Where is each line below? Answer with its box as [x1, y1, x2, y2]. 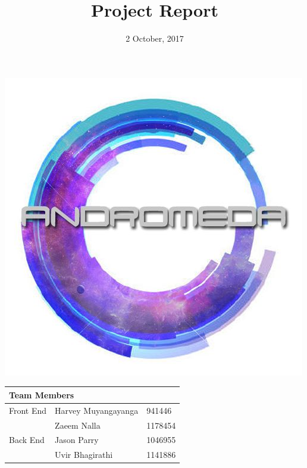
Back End [9, 433, 45, 446]
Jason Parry [55, 433, 99, 446]
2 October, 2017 [126, 32, 184, 45]
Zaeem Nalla [55, 419, 101, 431]
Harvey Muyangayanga [55, 404, 139, 416]
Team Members [9, 388, 74, 401]
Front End [9, 404, 47, 416]
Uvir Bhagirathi [55, 448, 113, 461]
